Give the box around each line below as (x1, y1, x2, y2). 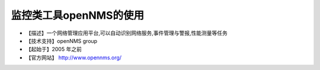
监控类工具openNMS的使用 (11, 9, 145, 22)
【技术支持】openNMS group (25, 37, 98, 44)
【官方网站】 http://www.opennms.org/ (25, 54, 121, 61)
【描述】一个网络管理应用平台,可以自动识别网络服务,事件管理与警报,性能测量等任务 (25, 29, 228, 36)
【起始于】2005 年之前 (25, 46, 82, 53)
